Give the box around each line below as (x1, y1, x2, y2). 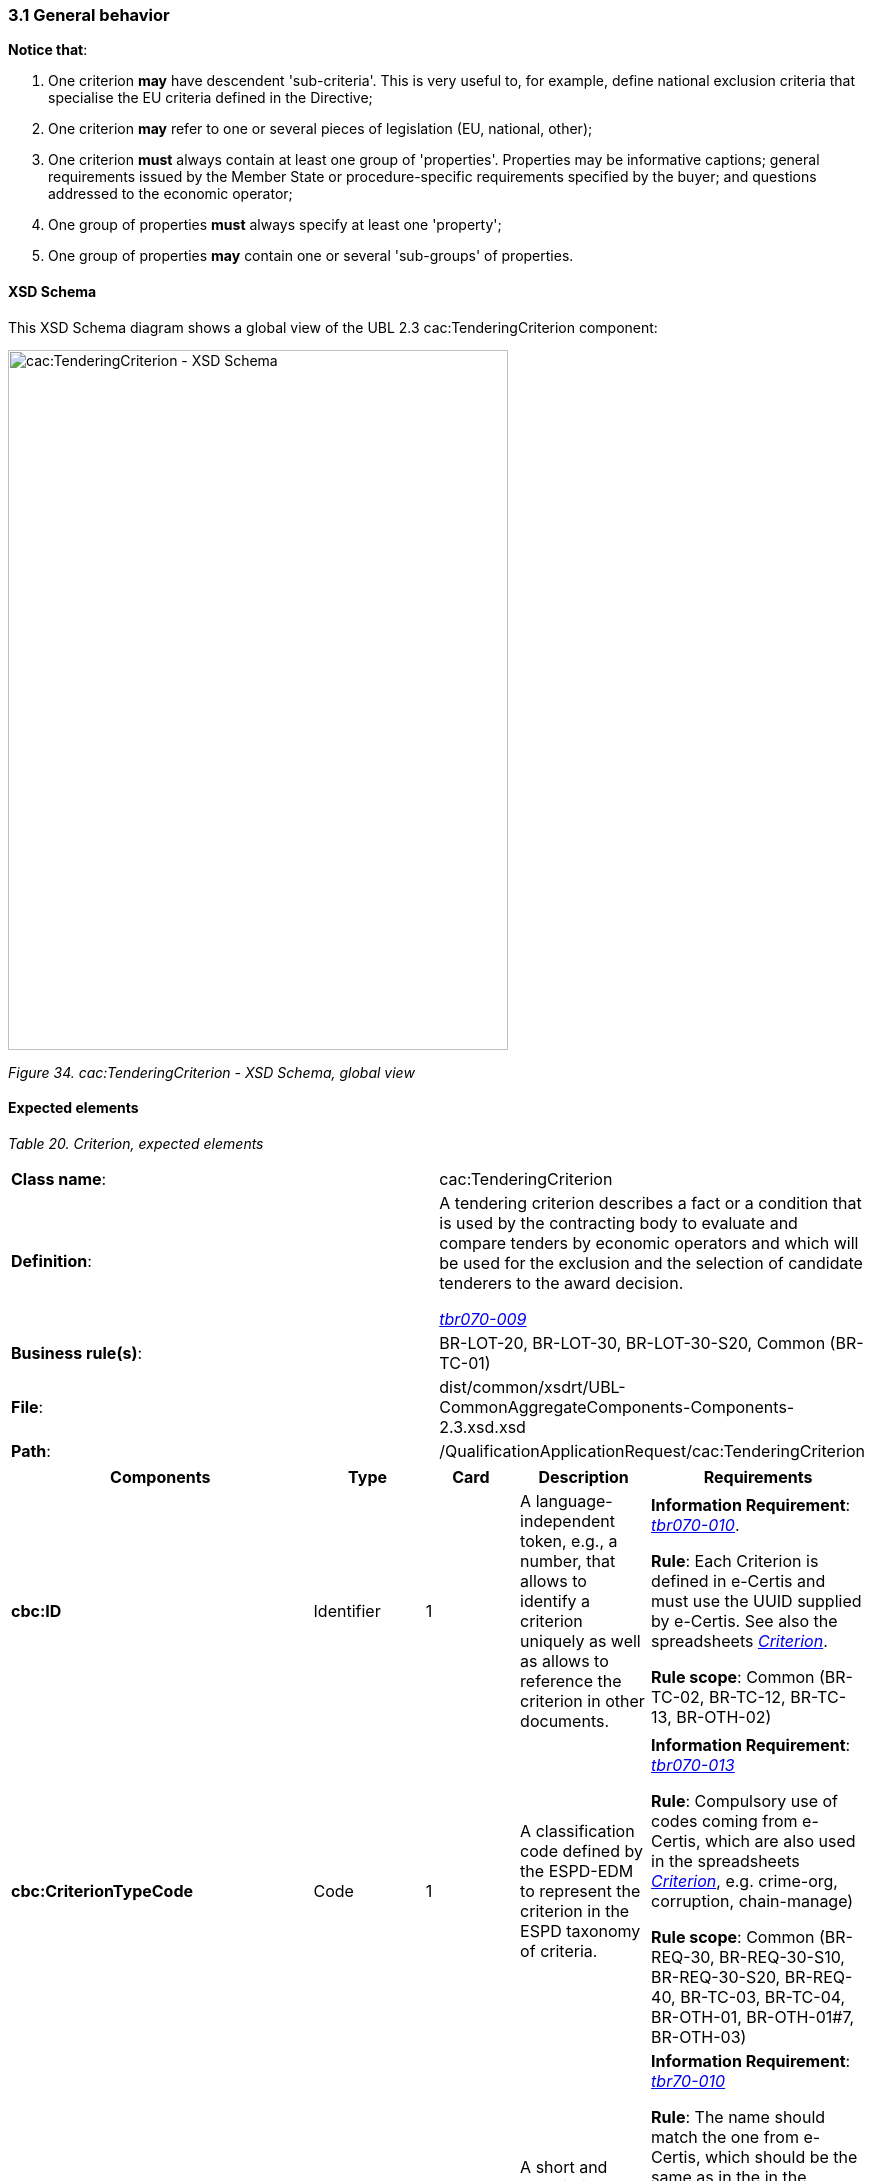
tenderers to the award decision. (439, 1272, 684, 1293)
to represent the (520, 1880, 641, 1901)
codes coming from (651, 1810, 798, 1831)
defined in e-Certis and (651, 1570, 826, 1591)
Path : (11, 1440, 51, 1461)
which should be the (705, 2146, 858, 2167)
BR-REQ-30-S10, (719, 1946, 845, 1967)
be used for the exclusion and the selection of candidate (439, 1252, 863, 1273)
